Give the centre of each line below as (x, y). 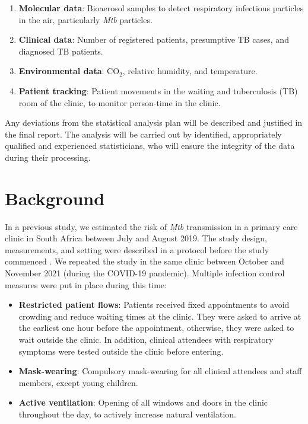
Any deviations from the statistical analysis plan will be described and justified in (154, 122)
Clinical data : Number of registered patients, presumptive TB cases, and (154, 39)
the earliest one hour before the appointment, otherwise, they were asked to (156, 328)
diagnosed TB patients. (61, 51)
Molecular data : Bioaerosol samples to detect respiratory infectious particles (161, 8)
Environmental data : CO (69, 71)
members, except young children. (78, 382)
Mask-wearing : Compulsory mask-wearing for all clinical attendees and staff (160, 371)
